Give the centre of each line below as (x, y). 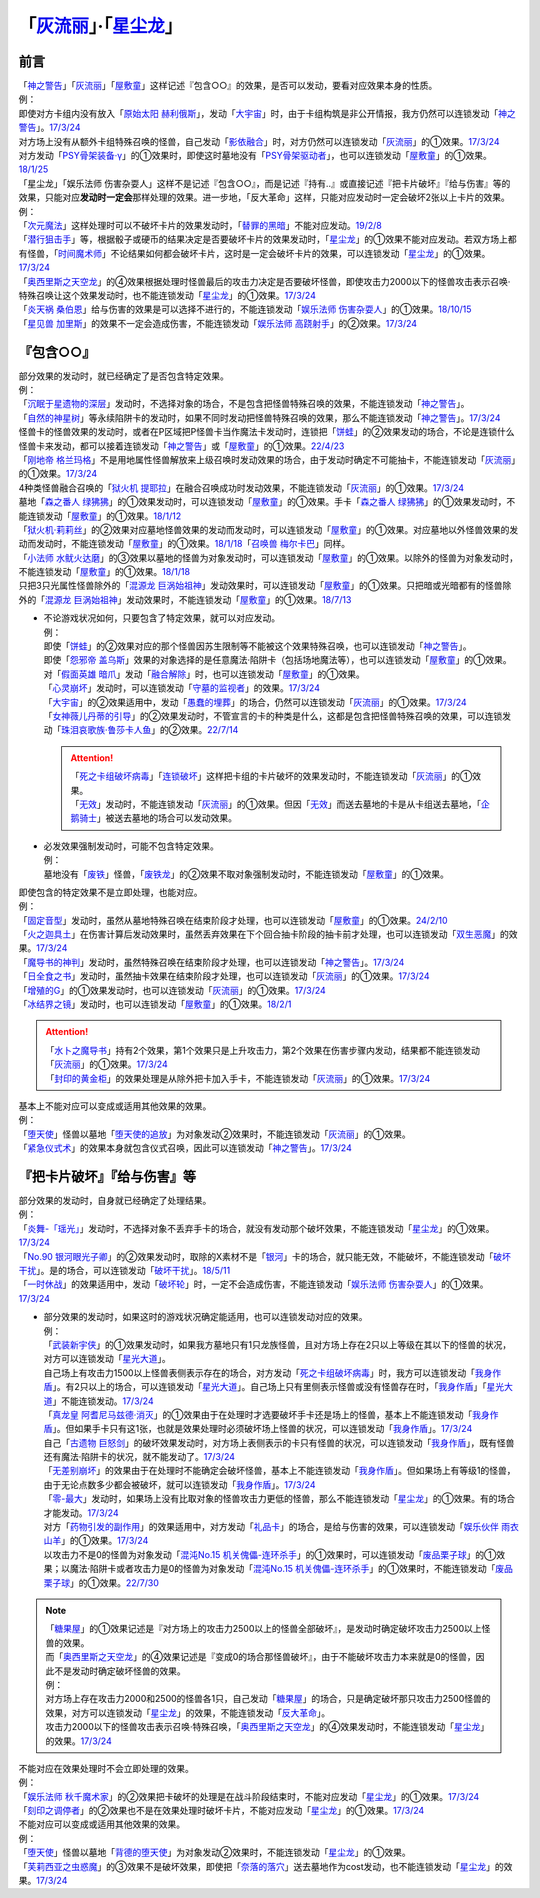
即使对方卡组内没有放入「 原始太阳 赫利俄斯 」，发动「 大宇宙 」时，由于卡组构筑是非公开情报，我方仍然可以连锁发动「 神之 (267, 113)
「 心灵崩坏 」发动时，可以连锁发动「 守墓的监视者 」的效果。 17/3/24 (181, 688)
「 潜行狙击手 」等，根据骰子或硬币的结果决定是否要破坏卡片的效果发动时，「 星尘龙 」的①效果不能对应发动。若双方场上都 (267, 239)
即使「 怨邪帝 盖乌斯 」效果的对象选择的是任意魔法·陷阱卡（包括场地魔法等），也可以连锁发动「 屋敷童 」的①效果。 (277, 660)
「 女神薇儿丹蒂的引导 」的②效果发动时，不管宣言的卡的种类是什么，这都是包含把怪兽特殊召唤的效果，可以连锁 (273, 716)
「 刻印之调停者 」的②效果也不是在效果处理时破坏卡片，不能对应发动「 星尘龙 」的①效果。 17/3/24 (221, 1811)
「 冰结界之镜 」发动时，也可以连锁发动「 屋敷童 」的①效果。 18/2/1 (155, 1004)
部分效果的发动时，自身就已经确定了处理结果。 (115, 1201)
